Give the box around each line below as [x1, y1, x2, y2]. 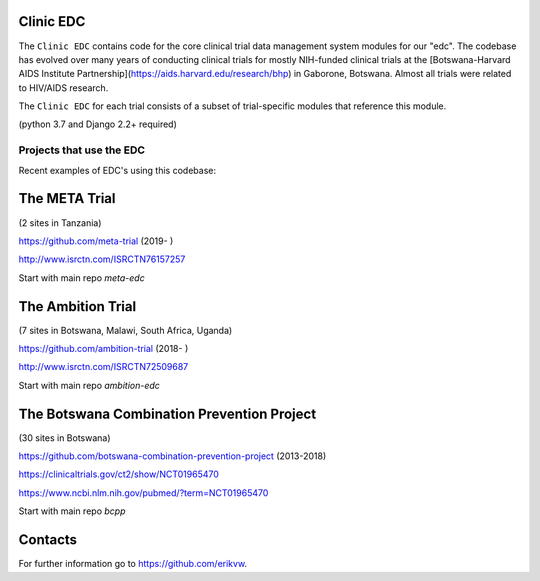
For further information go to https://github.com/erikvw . [18, 558, 248, 570]
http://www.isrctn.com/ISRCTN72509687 [18, 361, 189, 373]
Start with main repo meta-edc [18, 271, 145, 284]
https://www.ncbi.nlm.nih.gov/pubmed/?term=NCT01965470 [18, 486, 269, 499]
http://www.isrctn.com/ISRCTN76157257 [18, 253, 186, 265]
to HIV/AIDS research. [18, 81, 109, 94]
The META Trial [18, 190, 116, 207]
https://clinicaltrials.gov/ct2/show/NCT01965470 [18, 468, 220, 480]
